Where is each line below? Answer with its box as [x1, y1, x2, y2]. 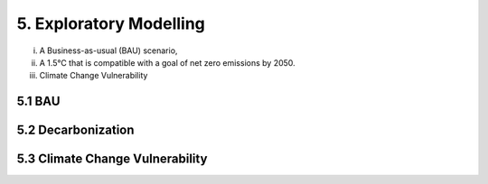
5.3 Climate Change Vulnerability [16, 152, 208, 167]
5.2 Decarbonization [16, 123, 135, 138]
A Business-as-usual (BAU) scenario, [39, 45, 178, 56]
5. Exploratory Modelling [16, 14, 205, 33]
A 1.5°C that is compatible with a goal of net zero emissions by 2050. [39, 57, 296, 68]
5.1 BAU [16, 94, 61, 109]
